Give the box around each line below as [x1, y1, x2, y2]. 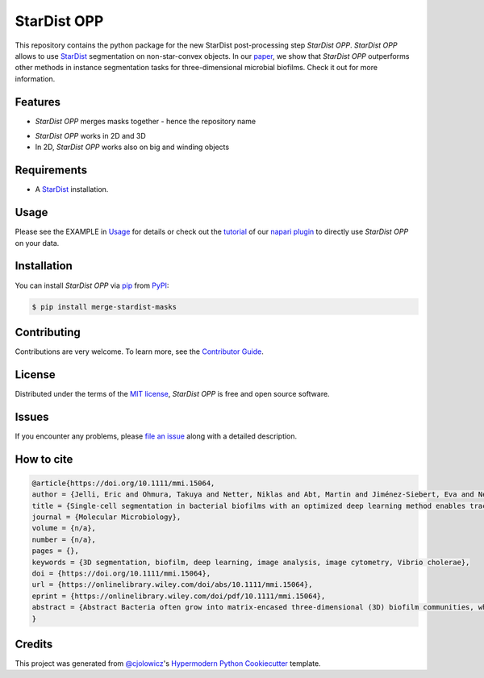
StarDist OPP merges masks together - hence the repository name [35, 116, 257, 126]
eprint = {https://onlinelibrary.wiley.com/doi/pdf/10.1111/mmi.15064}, [31, 591, 326, 601]
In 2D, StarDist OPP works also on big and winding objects [35, 142, 230, 152]
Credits [15, 637, 53, 651]
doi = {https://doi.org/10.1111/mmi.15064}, [31, 568, 211, 578]
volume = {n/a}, [31, 524, 97, 533]
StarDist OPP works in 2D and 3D [35, 131, 147, 141]
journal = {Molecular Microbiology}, [31, 512, 181, 522]
